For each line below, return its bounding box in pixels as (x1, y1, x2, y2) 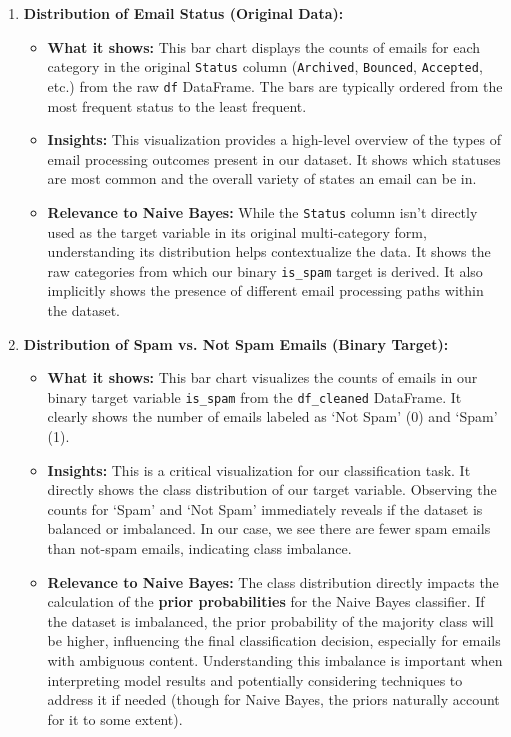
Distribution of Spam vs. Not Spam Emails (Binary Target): (23, 333, 449, 354)
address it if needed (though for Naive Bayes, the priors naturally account (47, 689, 500, 710)
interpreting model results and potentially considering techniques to (47, 669, 463, 690)
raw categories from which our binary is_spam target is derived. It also (47, 260, 483, 281)
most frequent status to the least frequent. (47, 95, 307, 116)
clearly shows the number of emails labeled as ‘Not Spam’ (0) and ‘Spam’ (47, 406, 498, 427)
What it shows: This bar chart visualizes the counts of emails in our (47, 367, 478, 388)
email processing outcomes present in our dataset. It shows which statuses (47, 148, 501, 169)
